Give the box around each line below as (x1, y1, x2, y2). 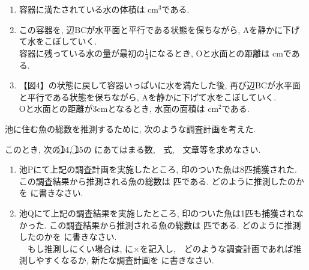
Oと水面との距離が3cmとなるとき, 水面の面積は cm (19, 102, 219, 115)
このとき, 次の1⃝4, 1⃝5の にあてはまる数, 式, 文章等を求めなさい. (5, 143, 261, 155)
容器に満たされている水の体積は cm (19, 3, 158, 15)
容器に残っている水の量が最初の (19, 46, 145, 59)
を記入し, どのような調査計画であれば (139, 242, 293, 254)
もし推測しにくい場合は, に (27, 242, 134, 254)
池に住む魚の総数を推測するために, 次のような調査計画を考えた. (5, 122, 256, 135)
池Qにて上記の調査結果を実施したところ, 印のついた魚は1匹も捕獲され (19, 206, 296, 219)
